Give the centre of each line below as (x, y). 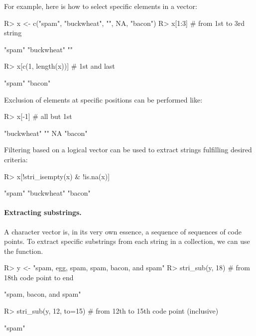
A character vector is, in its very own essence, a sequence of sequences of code (123, 231)
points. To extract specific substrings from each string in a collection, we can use (127, 241)
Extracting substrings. (43, 212)
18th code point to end (39, 277)
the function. (24, 251)
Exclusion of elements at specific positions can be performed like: (103, 99)
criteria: (16, 159)
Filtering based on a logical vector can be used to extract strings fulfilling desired (128, 150)
